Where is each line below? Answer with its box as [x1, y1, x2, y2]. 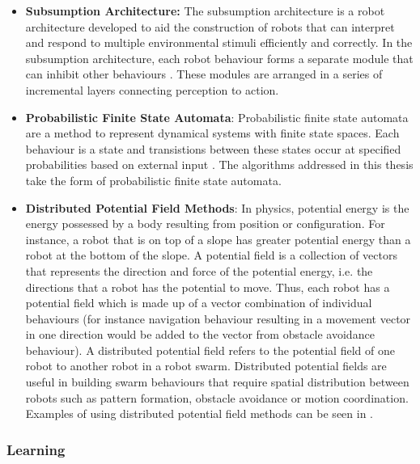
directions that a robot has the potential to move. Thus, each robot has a [25, 278, 390, 295]
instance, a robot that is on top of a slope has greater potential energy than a [25, 230, 411, 247]
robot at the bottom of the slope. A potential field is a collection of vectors [25, 247, 397, 264]
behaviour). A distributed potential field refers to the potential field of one [25, 341, 395, 358]
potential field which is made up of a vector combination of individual [25, 294, 372, 311]
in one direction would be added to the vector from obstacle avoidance [25, 326, 375, 343]
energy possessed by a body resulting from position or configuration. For [25, 215, 385, 232]
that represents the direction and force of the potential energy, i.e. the [25, 262, 373, 279]
